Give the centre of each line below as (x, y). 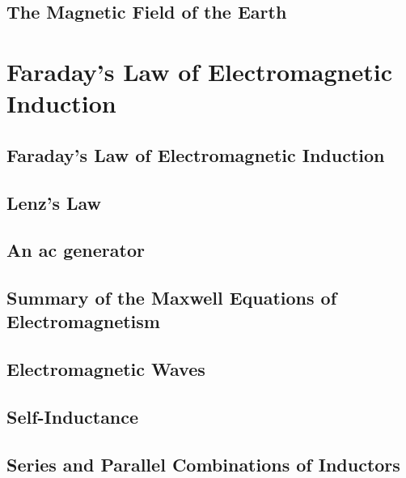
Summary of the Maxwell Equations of (172, 298)
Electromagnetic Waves (106, 369)
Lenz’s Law (54, 202)
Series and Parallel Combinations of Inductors (203, 464)
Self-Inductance (73, 417)
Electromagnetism (83, 321)
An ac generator (76, 250)
